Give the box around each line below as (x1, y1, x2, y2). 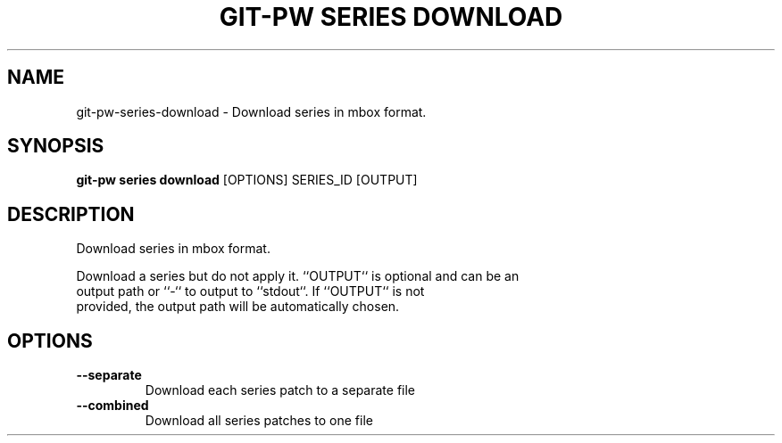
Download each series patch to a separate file (145, 382, 415, 398)
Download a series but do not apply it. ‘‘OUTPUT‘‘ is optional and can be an (76, 268, 520, 284)
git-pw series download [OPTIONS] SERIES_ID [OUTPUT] (76, 172, 418, 188)
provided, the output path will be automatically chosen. (76, 299, 400, 315)
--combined (76, 398, 149, 414)
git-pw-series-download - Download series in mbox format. (76, 103, 427, 119)
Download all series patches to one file (145, 413, 373, 429)
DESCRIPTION (7, 202, 135, 226)
